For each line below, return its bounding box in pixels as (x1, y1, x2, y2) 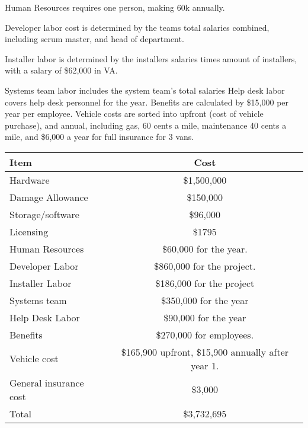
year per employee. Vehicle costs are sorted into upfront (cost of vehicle (5, 107, 264, 120)
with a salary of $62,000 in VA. (5, 64, 118, 76)
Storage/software (9, 207, 79, 221)
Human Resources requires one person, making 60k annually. (5, 1, 225, 13)
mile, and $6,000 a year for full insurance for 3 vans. (5, 130, 194, 143)
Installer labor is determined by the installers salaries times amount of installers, (5, 52, 297, 65)
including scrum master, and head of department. (5, 33, 184, 45)
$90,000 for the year (163, 310, 246, 324)
